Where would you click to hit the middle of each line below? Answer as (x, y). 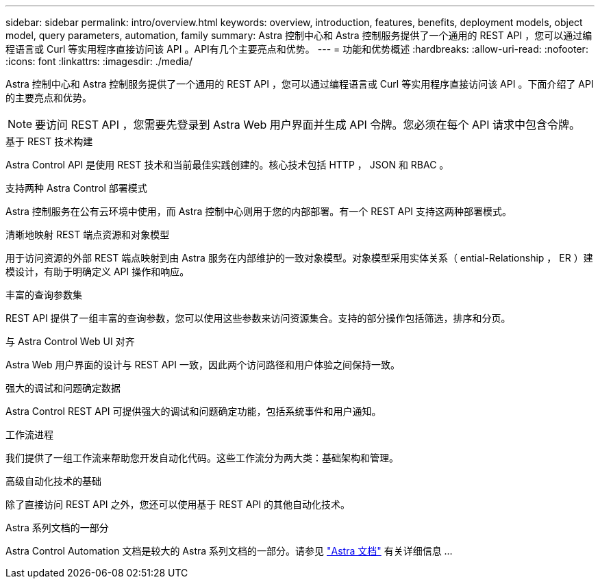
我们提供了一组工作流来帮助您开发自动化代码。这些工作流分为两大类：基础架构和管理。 (202, 458)
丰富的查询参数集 (44, 295)
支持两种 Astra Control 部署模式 (76, 188)
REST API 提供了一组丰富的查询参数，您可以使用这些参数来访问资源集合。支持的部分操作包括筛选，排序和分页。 (258, 318)
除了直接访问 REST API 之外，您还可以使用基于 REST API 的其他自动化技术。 (178, 504)
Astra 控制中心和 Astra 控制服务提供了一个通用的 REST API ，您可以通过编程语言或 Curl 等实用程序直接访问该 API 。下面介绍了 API (300, 84)
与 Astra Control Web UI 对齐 (70, 341)
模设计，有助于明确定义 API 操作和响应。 (98, 271)
